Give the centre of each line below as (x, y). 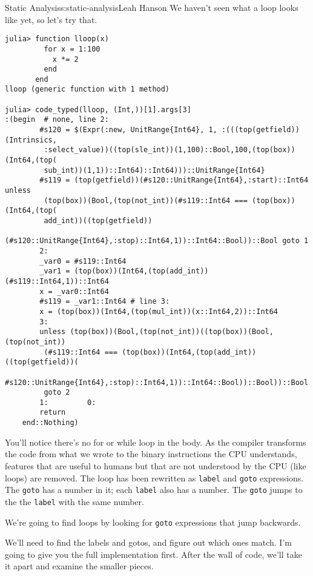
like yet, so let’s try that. (51, 19)
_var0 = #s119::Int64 (83, 261)
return (53, 413)
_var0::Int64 (83, 291)
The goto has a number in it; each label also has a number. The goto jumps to (154, 490)
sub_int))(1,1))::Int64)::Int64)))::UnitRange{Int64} (154, 170)
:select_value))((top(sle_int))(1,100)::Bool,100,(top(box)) (170, 150)
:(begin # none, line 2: (57, 120)
